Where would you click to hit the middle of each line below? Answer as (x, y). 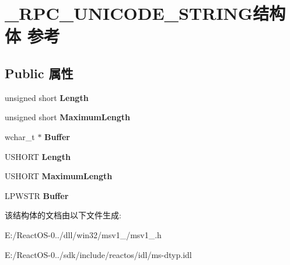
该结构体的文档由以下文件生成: (63, 215)
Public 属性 (39, 73)
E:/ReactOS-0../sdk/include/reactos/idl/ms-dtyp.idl (98, 254)
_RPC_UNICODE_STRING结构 (145, 13)
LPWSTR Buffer (37, 195)
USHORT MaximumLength (59, 176)
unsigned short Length (47, 97)
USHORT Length (38, 156)
